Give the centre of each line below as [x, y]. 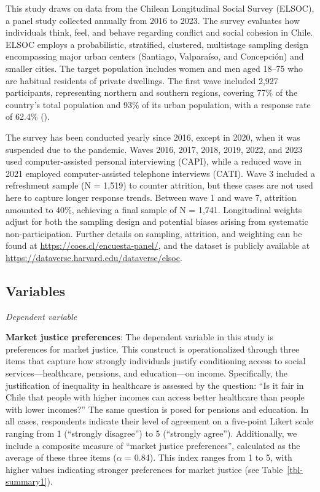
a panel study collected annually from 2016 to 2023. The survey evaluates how [153, 20]
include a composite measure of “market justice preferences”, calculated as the [153, 445]
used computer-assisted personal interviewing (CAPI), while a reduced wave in [154, 161]
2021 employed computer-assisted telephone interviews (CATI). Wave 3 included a [160, 173]
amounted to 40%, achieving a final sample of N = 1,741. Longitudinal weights [154, 209]
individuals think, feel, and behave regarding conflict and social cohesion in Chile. [159, 32]
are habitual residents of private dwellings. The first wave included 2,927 [142, 80]
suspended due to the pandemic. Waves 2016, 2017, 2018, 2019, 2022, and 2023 [154, 149]
